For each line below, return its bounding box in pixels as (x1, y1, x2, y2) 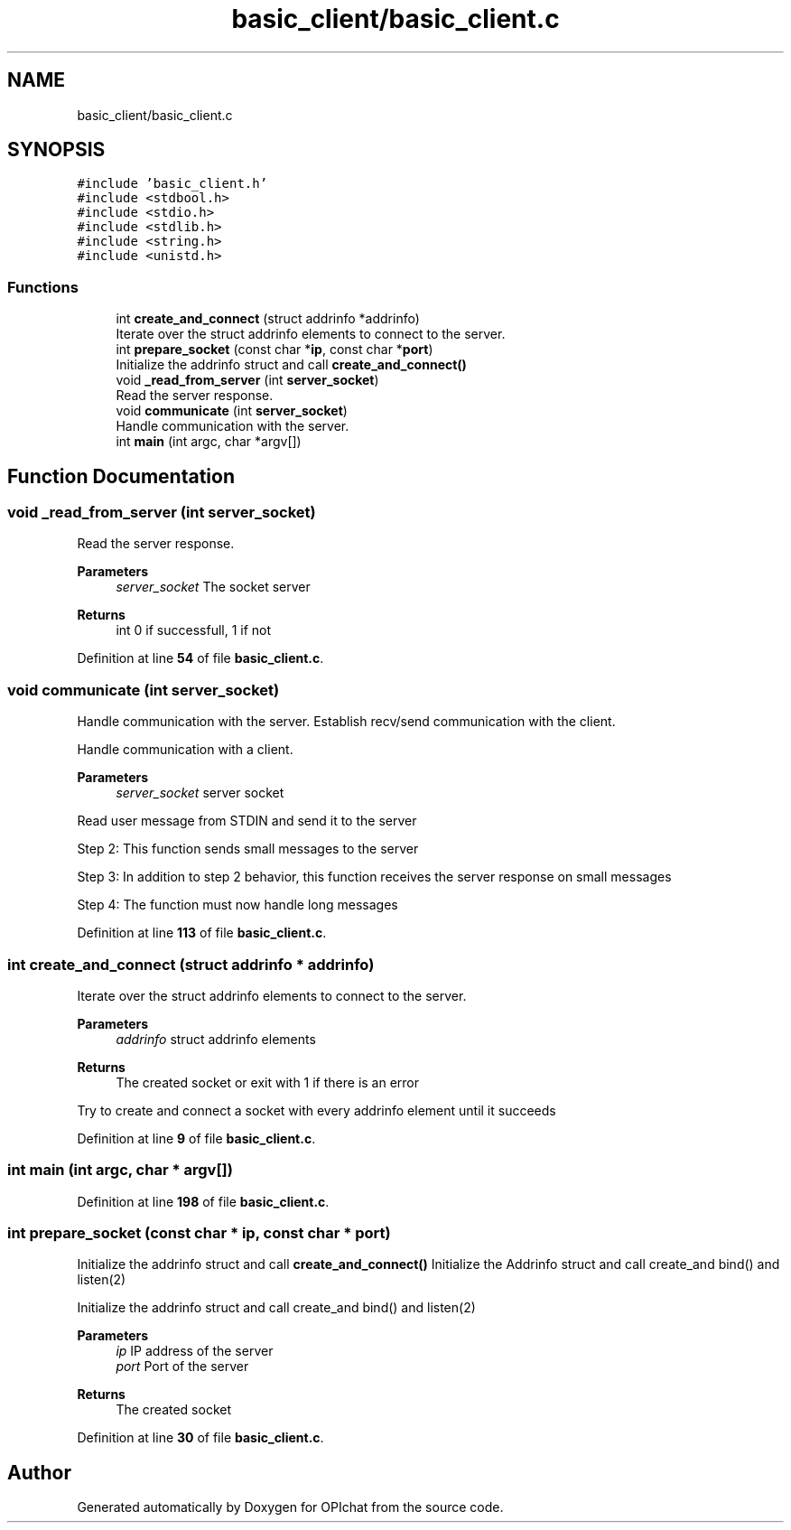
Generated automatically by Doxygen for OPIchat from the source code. (77, 1499, 504, 1516)
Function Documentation (7, 464, 235, 488)
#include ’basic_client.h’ (77, 176, 268, 191)
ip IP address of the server (116, 1343, 274, 1359)
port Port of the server (116, 1358, 249, 1375)
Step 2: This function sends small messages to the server (77, 841, 419, 857)
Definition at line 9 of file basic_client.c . (77, 1130, 316, 1146)
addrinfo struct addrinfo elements (116, 1031, 316, 1047)
